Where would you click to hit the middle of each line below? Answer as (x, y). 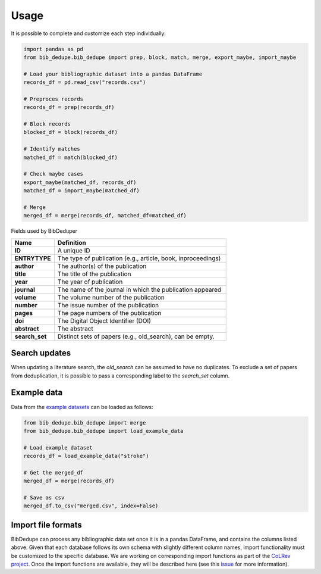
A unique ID (74, 250)
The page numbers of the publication (109, 313)
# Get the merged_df (53, 472)
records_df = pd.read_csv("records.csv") (85, 82)
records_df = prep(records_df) (69, 107)
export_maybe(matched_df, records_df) (80, 182)
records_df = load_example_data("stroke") (86, 456)
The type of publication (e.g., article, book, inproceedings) (139, 258)
